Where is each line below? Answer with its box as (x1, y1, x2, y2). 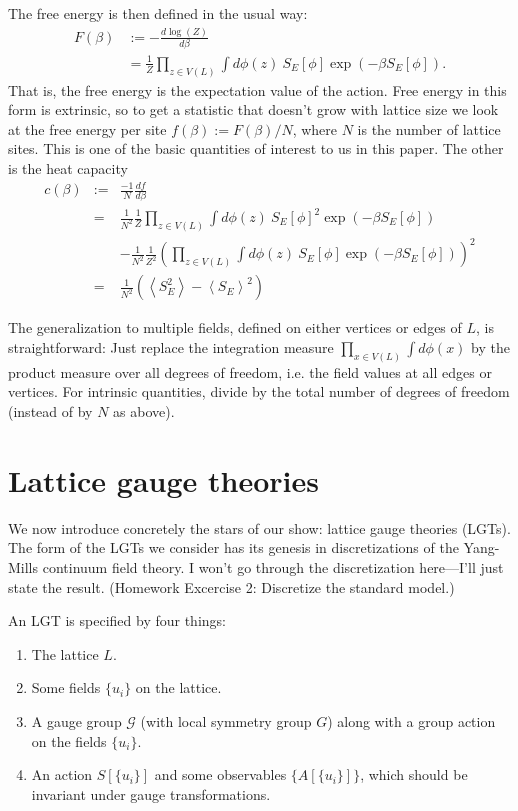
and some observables (154, 764, 287, 785)
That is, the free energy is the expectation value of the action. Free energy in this (8, 79, 507, 100)
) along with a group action (327, 710, 496, 731)
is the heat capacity (8, 158, 128, 179)
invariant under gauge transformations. (31, 783, 271, 804)
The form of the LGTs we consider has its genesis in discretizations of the (8, 537, 459, 558)
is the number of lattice (357, 118, 501, 139)
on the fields (31, 730, 107, 751)
